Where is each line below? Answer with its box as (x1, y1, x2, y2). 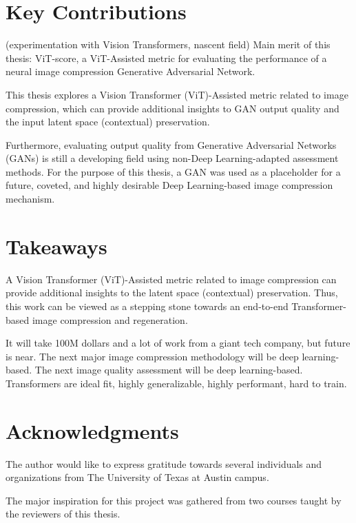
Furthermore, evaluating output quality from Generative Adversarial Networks (6, 137, 337, 152)
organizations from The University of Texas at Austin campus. (6, 470, 269, 484)
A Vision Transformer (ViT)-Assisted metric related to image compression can (6, 271, 337, 286)
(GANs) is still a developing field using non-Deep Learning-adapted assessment (6, 151, 339, 165)
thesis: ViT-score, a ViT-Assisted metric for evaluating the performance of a (6, 50, 327, 65)
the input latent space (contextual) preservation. (6, 114, 210, 129)
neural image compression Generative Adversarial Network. (6, 64, 255, 79)
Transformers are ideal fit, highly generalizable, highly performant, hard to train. (6, 376, 347, 390)
